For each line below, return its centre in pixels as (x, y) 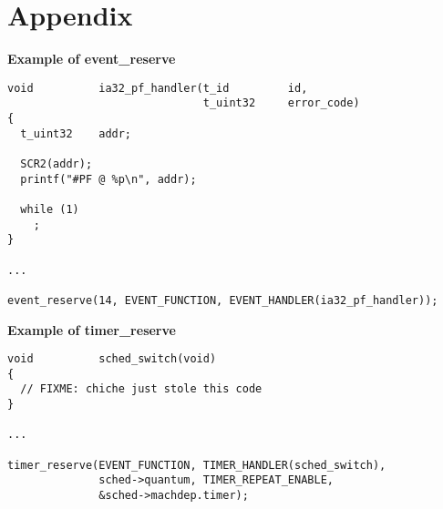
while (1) (50, 209)
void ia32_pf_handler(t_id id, (158, 88)
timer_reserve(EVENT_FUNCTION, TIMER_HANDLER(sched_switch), (197, 465)
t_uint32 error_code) (281, 103)
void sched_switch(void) (112, 359)
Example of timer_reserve (92, 329)
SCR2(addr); (57, 164)
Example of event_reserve (92, 59)
